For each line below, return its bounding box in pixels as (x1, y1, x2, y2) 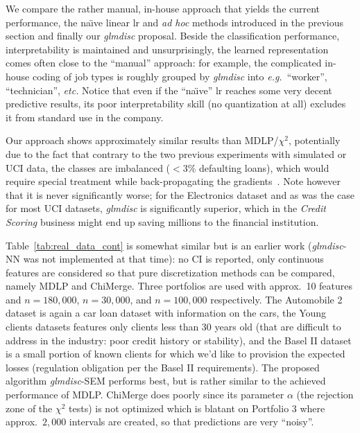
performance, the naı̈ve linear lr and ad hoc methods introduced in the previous (6, 15, 344, 29)
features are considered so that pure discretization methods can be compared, (6, 265, 335, 279)
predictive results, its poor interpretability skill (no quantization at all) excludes (6, 96, 346, 111)
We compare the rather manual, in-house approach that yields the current (6, 1, 320, 15)
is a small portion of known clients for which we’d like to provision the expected (6, 346, 345, 361)
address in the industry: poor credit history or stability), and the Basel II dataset (6, 333, 352, 347)
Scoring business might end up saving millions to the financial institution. (6, 214, 319, 229)
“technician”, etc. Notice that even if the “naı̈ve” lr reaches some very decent (6, 82, 332, 97)
